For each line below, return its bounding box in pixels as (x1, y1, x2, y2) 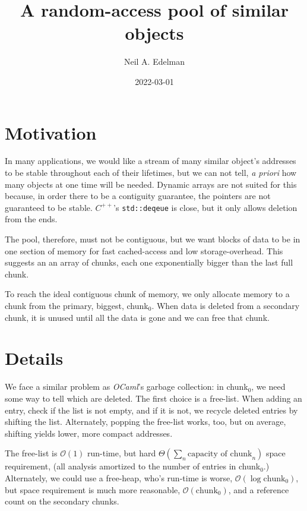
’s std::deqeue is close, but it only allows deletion (113, 201, 297, 213)
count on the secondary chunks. (5, 495, 119, 507)
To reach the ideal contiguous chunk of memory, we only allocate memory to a (5, 288, 290, 300)
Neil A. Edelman (124, 55, 185, 68)
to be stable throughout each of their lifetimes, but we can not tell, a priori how (5, 166, 297, 179)
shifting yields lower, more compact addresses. (5, 427, 173, 439)
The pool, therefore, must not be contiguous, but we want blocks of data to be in (5, 233, 300, 245)
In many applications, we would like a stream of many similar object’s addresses (5, 154, 296, 167)
